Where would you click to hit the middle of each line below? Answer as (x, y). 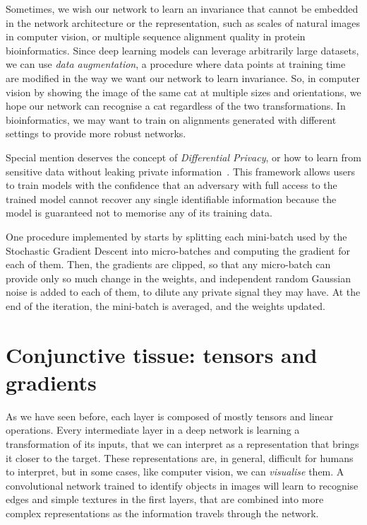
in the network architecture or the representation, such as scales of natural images (183, 22)
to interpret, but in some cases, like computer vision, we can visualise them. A (175, 472)
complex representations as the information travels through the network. (162, 513)
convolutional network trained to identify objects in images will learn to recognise (182, 485)
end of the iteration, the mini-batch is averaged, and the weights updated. (166, 305)
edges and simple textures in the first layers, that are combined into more (165, 499)
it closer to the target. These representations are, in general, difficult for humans (180, 457)
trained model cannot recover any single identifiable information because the (171, 198)
